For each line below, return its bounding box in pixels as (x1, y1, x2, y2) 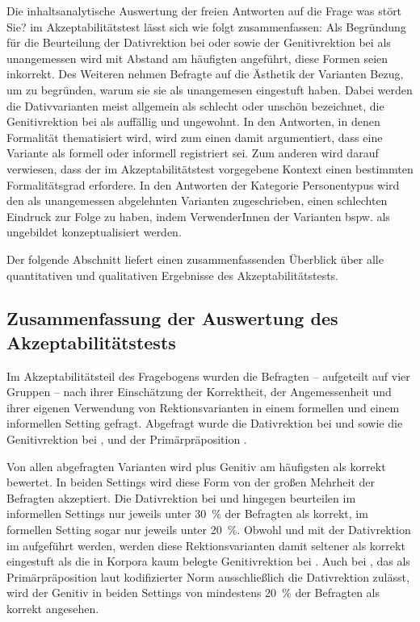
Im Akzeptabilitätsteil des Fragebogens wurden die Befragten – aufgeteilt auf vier (6, 367, 410, 384)
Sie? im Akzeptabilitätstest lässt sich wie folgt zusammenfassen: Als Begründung (6, 18, 406, 35)
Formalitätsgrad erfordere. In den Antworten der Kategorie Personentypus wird (6, 176, 400, 193)
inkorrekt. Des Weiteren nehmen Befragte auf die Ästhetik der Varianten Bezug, (6, 65, 404, 82)
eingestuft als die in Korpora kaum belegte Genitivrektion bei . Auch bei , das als (6, 553, 410, 570)
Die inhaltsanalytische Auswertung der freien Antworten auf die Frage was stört (6, 2, 402, 19)
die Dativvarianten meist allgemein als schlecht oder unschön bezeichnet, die (6, 97, 384, 114)
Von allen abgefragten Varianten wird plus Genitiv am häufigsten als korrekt (6, 457, 386, 474)
